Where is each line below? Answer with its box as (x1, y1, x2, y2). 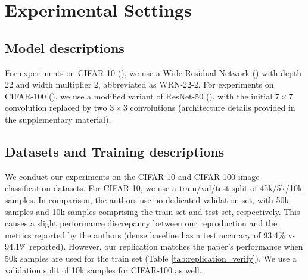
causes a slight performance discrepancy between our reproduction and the (5, 217, 278, 229)
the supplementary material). (5, 113, 111, 125)
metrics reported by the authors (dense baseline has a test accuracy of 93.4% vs (5, 228, 296, 241)
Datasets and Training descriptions (5, 142, 225, 160)
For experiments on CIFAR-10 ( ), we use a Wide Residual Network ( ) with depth (5, 66, 302, 79)
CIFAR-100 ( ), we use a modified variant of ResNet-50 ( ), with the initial (5, 89, 273, 102)
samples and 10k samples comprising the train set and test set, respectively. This (5, 205, 300, 217)
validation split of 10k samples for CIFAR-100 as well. (5, 263, 202, 276)
